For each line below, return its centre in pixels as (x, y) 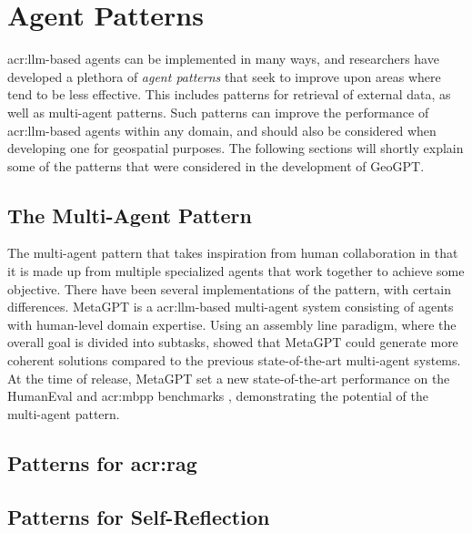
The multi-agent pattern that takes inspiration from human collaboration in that (233, 253)
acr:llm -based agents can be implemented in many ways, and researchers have (223, 59)
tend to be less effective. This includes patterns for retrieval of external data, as (229, 94)
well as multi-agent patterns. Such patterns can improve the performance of (218, 112)
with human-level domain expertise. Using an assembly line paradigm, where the (232, 324)
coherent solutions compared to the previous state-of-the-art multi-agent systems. (234, 360)
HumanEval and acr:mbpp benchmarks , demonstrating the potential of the (218, 396)
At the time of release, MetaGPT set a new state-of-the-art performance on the (229, 378)
